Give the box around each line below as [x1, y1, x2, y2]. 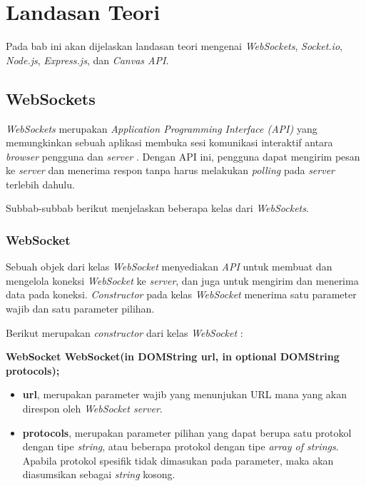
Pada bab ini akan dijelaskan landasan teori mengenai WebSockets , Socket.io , [6, 39, 342, 54]
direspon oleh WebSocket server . [22, 401, 163, 416]
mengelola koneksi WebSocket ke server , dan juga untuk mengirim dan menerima [6, 273, 359, 288]
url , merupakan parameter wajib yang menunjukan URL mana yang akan [22, 387, 347, 402]
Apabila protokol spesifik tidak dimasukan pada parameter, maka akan [22, 452, 334, 467]
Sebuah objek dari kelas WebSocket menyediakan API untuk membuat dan [6, 259, 332, 274]
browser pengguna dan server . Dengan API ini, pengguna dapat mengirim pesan [6, 148, 360, 163]
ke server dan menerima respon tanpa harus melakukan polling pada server [6, 163, 335, 178]
